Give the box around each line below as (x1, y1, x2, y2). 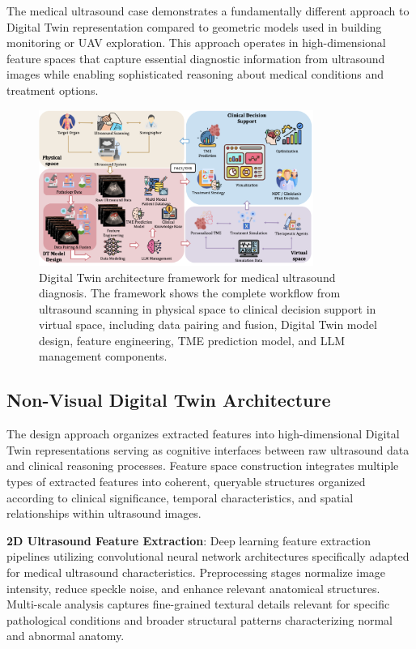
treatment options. (6, 81, 99, 98)
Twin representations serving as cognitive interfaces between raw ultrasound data (6, 441, 410, 458)
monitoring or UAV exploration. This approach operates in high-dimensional (6, 34, 386, 51)
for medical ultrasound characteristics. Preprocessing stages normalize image (6, 564, 386, 581)
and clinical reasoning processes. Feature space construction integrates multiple (6, 457, 399, 474)
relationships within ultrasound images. (6, 505, 202, 522)
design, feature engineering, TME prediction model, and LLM (39, 331, 346, 348)
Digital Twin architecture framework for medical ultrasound (39, 268, 336, 285)
